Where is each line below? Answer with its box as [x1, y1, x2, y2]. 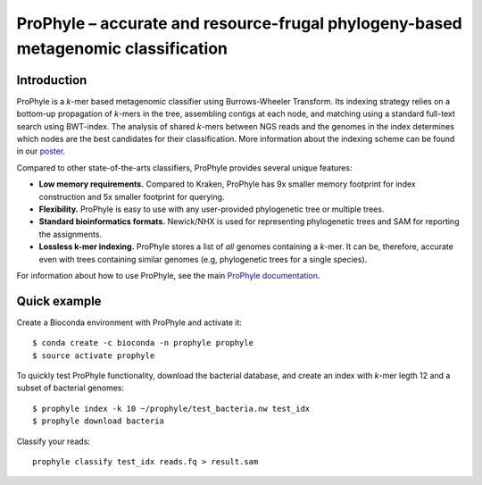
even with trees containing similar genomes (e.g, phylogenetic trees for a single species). [38, 254, 368, 264]
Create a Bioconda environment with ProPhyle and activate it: [16, 317, 243, 328]
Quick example [16, 293, 102, 308]
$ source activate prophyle [32, 350, 155, 361]
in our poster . [16, 146, 66, 156]
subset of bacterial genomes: [16, 382, 125, 393]
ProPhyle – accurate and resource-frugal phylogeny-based [16, 13, 463, 33]
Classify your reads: [16, 436, 91, 447]
